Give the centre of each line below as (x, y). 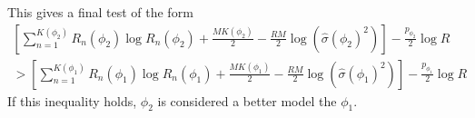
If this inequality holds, (72, 100)
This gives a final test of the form (100, 12)
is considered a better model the (247, 100)
